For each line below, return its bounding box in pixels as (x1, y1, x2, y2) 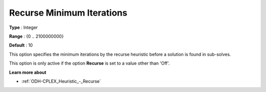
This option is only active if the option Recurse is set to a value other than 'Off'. (9, 60, 170, 66)
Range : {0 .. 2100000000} (9, 33, 64, 39)
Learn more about (9, 69, 47, 75)
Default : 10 (9, 42, 33, 48)
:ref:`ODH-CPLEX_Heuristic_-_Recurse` (21, 78, 101, 84)
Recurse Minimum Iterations (9, 7, 128, 18)
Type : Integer (9, 24, 38, 30)
